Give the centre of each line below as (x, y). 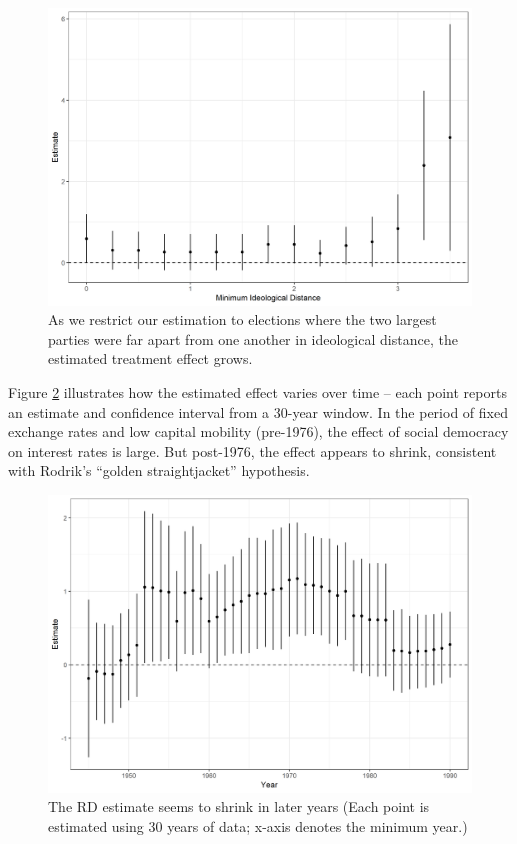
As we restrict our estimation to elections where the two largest (242, 319)
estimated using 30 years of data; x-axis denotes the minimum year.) (258, 825)
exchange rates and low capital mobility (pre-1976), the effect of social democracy (258, 431)
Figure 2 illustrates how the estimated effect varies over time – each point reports (257, 392)
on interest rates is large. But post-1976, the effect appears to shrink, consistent (252, 450)
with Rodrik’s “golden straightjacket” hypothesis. (159, 470)
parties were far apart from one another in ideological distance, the (253, 338)
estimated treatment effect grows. (150, 358)
